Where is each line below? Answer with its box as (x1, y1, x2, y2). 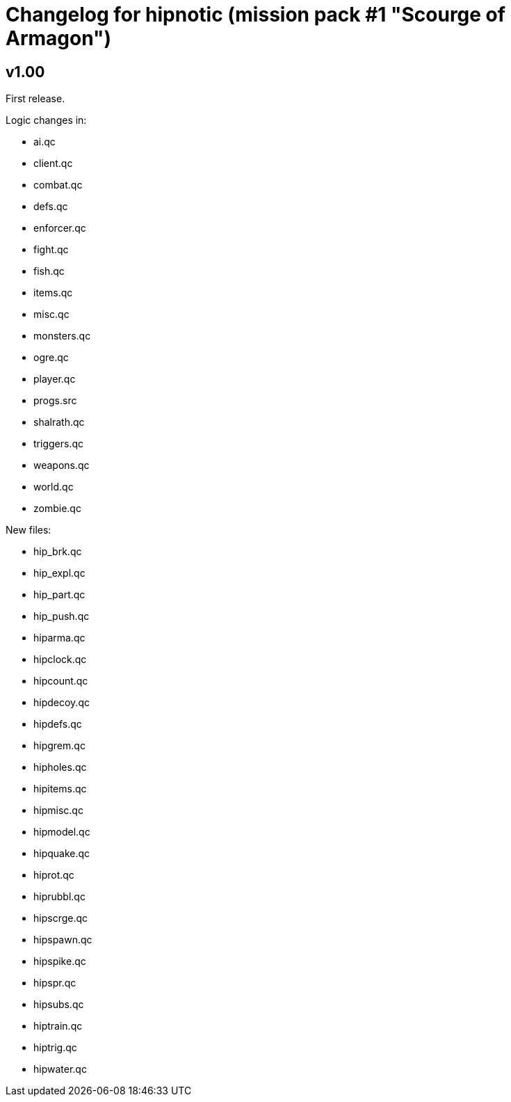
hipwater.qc (33, 1063, 87, 1076)
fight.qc (33, 243, 69, 256)
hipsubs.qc (33, 998, 84, 1011)
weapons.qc (33, 459, 90, 472)
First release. (6, 93, 65, 105)
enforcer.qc (33, 222, 86, 234)
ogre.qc (33, 351, 69, 364)
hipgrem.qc (33, 740, 86, 752)
